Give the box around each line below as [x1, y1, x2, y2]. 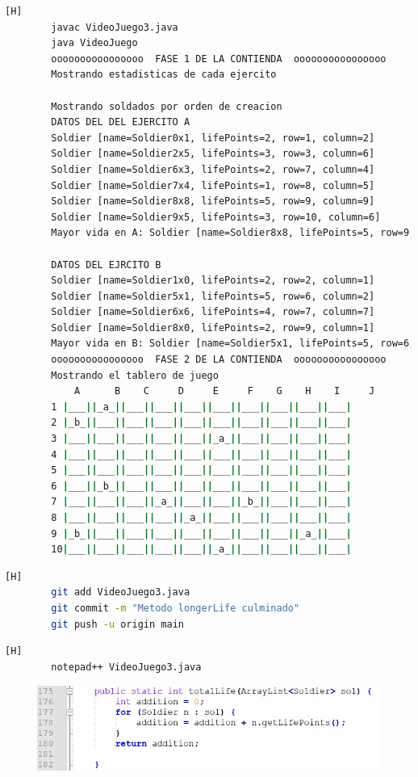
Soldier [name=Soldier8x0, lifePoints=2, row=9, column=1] [51, 321, 375, 334]
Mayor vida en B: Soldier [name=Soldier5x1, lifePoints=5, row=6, [51, 338, 416, 350]
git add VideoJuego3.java [51, 586, 190, 598]
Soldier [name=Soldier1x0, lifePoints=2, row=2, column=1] [51, 275, 375, 287]
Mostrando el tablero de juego [51, 369, 219, 381]
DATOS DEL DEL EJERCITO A [51, 116, 190, 128]
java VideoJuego [51, 37, 138, 49]
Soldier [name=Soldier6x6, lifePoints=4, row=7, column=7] [51, 306, 375, 318]
